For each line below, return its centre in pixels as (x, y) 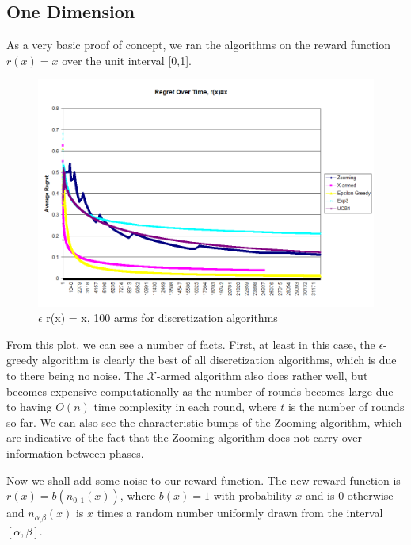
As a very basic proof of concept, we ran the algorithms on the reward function (199, 45)
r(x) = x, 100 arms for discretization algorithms (162, 318)
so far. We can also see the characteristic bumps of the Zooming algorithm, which (204, 422)
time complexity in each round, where (185, 407)
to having (29, 407)
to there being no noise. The (75, 376)
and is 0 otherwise (349, 495)
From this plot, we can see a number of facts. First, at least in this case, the (191, 344)
